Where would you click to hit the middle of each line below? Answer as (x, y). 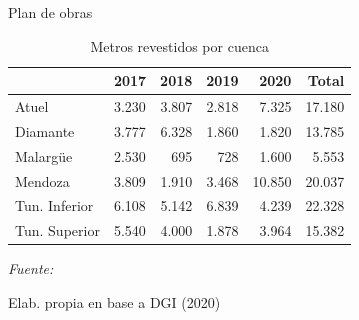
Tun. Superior (57, 230)
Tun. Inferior (54, 205)
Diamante (45, 130)
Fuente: (31, 268)
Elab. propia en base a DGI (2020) (114, 301)
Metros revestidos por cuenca (179, 45)
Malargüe (44, 155)
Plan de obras (50, 12)
